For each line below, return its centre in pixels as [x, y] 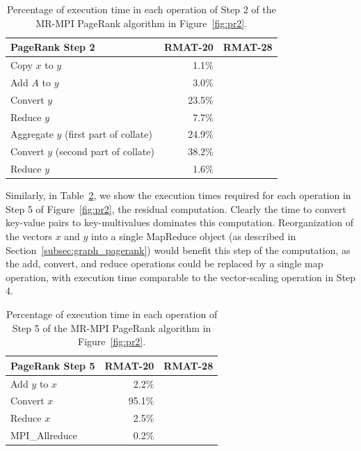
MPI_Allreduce [44, 435]
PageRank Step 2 [53, 47]
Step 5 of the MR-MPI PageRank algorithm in [112, 327]
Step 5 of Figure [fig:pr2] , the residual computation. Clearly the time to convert [176, 208]
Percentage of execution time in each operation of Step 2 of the [141, 9]
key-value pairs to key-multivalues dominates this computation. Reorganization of [179, 222]
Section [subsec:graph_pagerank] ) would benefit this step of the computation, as [178, 250]
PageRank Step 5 [53, 365]
